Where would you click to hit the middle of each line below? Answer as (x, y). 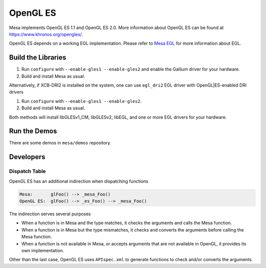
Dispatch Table (28, 171)
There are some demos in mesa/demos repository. (60, 143)
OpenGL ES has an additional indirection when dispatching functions (79, 181)
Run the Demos (33, 131)
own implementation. (43, 250)
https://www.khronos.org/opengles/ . (46, 34)
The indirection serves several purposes (50, 214)
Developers (27, 157)
